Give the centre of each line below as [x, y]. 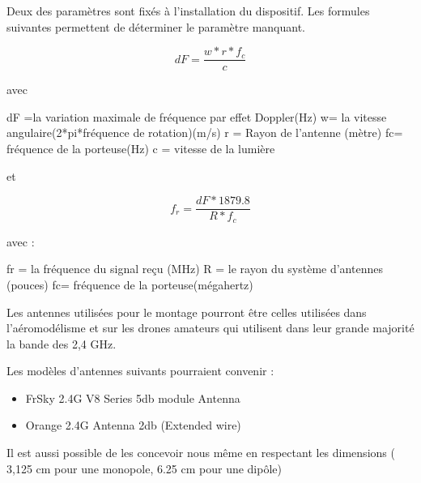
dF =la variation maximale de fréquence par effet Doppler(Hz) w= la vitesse [197, 116]
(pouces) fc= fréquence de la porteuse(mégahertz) [130, 284]
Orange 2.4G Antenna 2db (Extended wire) [133, 425]
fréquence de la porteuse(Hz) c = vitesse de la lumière [141, 149]
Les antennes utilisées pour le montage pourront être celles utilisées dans [187, 312]
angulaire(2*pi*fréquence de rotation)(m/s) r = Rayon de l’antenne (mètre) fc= [205, 133]
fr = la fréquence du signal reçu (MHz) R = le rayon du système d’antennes [195, 269]
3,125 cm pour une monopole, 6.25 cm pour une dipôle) [144, 468]
